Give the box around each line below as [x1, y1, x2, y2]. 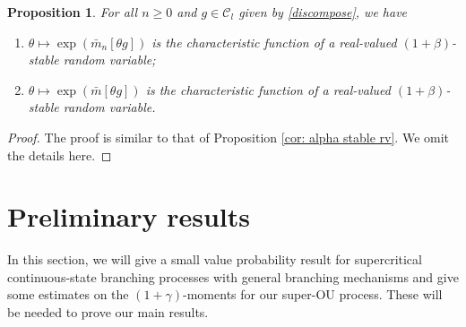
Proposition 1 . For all [7, 3, 138, 21]
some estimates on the [7, 285, 129, 304]
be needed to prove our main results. [7, 303, 209, 322]
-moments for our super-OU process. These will [183, 285, 443, 304]
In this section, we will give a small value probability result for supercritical [7, 250, 422, 269]
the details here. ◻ [7, 145, 112, 164]
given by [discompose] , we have [238, 3, 408, 21]
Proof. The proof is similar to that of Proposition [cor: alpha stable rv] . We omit [7, 127, 450, 146]
